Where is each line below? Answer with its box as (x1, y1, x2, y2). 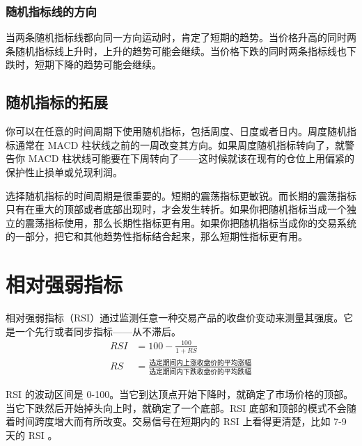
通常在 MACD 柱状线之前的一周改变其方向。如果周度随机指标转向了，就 (15, 137, 345, 152)
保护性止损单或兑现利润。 (6, 164, 123, 179)
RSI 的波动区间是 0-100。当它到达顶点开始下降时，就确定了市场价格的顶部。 (6, 387, 354, 401)
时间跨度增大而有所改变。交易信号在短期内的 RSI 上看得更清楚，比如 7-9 (15, 414, 347, 429)
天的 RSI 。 (6, 428, 58, 443)
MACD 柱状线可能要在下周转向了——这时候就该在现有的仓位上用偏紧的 (28, 151, 355, 166)
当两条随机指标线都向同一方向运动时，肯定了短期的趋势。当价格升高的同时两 (6, 30, 356, 45)
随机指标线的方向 (6, 2, 97, 19)
